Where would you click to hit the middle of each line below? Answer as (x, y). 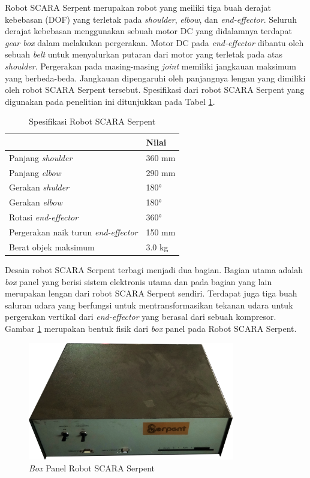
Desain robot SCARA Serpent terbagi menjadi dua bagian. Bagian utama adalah (154, 269)
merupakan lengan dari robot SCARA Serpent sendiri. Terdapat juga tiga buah (151, 293)
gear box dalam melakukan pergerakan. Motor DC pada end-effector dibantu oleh (154, 42)
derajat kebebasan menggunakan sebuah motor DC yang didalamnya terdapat (148, 31)
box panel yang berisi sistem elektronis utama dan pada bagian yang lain (139, 281)
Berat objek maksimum (52, 246)
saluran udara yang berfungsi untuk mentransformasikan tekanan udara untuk (149, 305)
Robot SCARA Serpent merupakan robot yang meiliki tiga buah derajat (138, 7)
